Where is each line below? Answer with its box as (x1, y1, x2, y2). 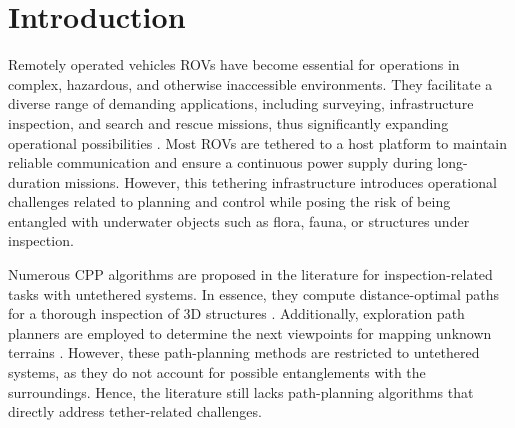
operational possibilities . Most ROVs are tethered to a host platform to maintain (8, 132, 508, 153)
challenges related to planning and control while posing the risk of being (8, 191, 451, 212)
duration (8, 171, 61, 192)
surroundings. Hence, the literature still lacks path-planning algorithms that (8, 381, 474, 402)
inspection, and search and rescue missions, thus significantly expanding (8, 112, 449, 133)
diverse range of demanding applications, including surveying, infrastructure (8, 93, 474, 114)
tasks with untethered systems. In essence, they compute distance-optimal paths (8, 283, 500, 304)
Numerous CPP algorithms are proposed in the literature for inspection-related (8, 264, 493, 285)
